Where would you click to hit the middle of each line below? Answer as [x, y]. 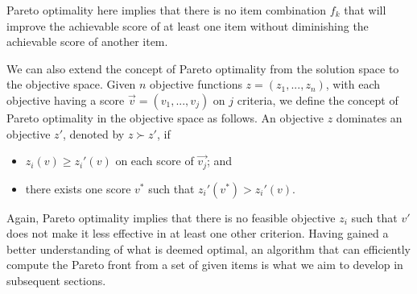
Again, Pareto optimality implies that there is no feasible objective [171, 217]
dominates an [369, 117]
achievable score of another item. [87, 41]
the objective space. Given [71, 84]
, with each [353, 84]
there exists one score [78, 188]
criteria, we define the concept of [318, 99]
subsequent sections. [56, 280]
